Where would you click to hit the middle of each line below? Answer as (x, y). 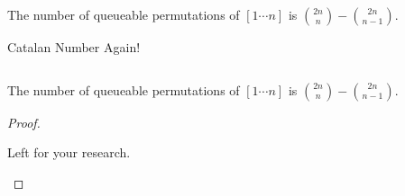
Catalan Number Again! (74, 47)
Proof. (24, 122)
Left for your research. (69, 152)
